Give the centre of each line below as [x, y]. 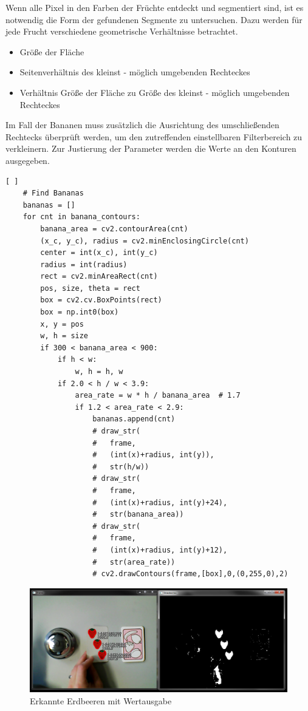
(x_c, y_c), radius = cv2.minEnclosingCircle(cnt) [145, 241]
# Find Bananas [53, 193]
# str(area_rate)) [134, 562]
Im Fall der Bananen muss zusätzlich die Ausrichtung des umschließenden [142, 125]
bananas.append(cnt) [134, 419]
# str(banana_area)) [138, 515]
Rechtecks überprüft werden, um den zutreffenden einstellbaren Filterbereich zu [154, 136]
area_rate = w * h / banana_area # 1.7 [158, 396]
